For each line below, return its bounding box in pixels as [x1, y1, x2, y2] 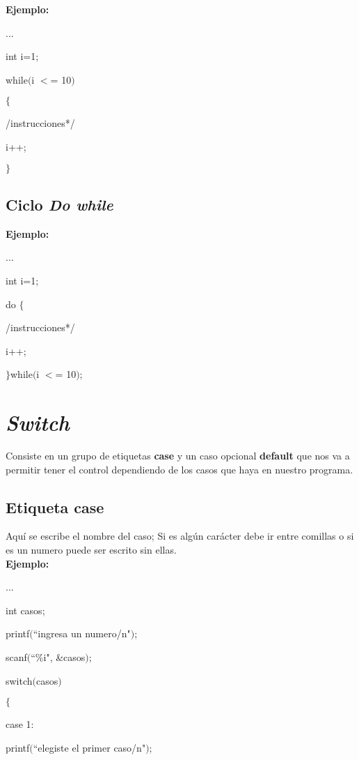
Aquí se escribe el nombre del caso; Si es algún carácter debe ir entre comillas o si [6, 529, 354, 543]
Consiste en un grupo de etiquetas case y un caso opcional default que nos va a [6, 448, 350, 463]
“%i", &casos [31, 650, 86, 664]
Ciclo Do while [6, 193, 113, 215]
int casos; [6, 602, 45, 617]
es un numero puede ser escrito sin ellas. [6, 542, 177, 557]
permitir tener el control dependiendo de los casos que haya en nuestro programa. [6, 462, 353, 476]
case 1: [6, 717, 34, 731]
